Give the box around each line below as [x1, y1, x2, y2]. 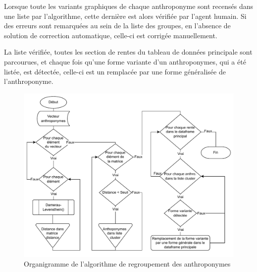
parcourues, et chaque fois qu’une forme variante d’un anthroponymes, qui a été [4, 56, 246, 67]
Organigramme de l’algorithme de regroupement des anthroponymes [24, 259, 231, 269]
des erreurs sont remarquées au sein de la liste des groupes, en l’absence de [4, 20, 231, 31]
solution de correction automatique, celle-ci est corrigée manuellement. [4, 30, 217, 40]
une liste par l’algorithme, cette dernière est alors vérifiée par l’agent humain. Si [4, 10, 247, 21]
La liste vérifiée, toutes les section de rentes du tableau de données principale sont [4, 47, 253, 57]
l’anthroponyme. [4, 76, 53, 86]
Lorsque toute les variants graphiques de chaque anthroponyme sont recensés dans [4, 1, 254, 11]
